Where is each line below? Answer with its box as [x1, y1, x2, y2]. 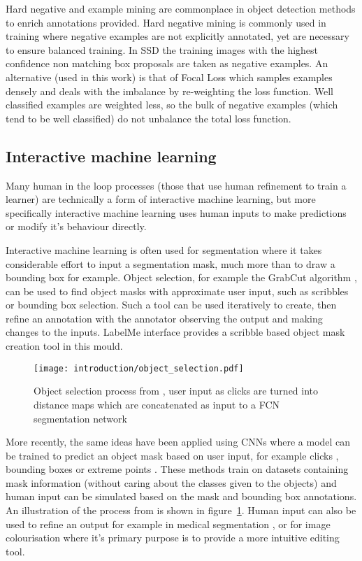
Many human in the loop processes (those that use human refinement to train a [6, 178, 347, 192]
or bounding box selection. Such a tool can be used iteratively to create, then [6, 297, 337, 312]
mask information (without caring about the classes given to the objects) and [6, 475, 337, 490]
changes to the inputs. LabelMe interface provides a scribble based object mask [6, 325, 345, 339]
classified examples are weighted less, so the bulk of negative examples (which [6, 97, 338, 112]
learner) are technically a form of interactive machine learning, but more [6, 192, 316, 206]
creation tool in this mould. [6, 339, 123, 353]
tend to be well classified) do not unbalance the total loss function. [6, 111, 291, 125]
